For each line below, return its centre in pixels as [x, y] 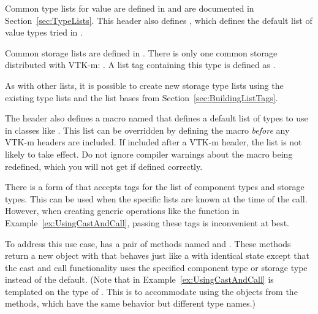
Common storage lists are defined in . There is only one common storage [141, 52]
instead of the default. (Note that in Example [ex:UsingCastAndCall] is [139, 279]
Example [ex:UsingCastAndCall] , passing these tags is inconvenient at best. [147, 222]
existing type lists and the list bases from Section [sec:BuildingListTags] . [142, 97]
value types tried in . [44, 32]
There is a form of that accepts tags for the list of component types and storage [155, 187]
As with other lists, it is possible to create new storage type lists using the [144, 85]
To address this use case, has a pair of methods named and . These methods [148, 243]
